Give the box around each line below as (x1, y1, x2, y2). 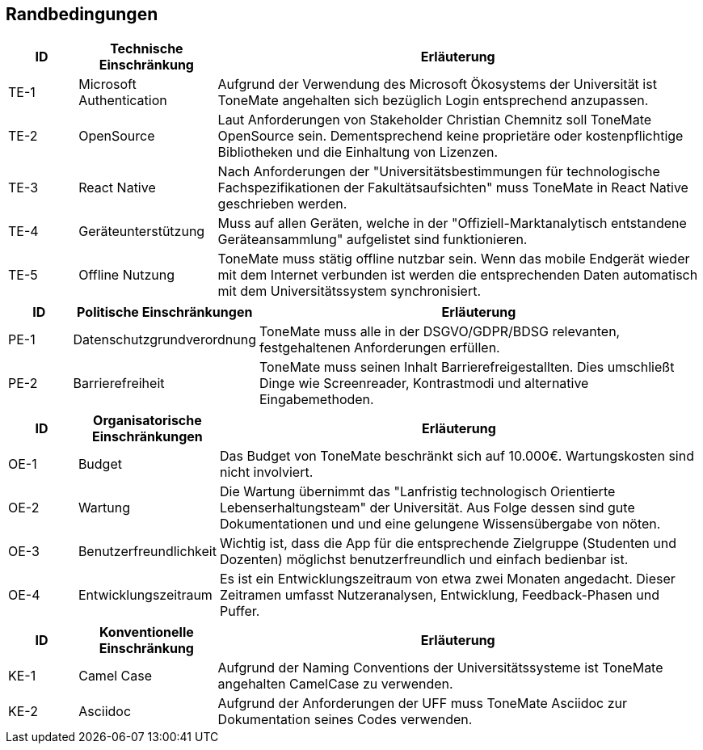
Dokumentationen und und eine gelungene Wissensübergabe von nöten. (219, 516, 661, 533)
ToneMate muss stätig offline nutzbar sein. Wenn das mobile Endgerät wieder (217, 251, 690, 268)
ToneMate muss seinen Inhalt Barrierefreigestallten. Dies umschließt (259, 359, 675, 376)
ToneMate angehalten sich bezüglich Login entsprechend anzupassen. (217, 92, 649, 109)
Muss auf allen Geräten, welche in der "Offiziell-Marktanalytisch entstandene (217, 215, 687, 232)
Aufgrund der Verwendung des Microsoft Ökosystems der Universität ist (217, 76, 657, 93)
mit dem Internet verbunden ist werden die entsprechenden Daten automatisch (217, 267, 698, 284)
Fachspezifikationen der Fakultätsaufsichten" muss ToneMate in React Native (217, 179, 688, 196)
